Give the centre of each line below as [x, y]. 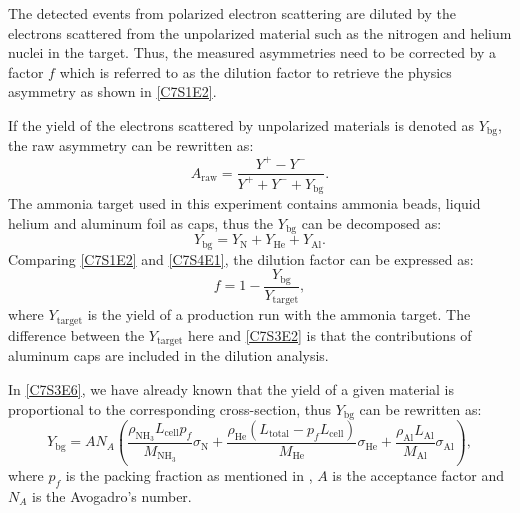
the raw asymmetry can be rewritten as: [131, 145]
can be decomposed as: [371, 222]
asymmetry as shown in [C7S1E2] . [112, 91]
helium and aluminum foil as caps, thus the [141, 222]
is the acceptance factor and [418, 474]
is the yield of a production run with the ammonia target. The [279, 314]
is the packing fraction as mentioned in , [189, 474]
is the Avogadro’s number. [112, 495]
